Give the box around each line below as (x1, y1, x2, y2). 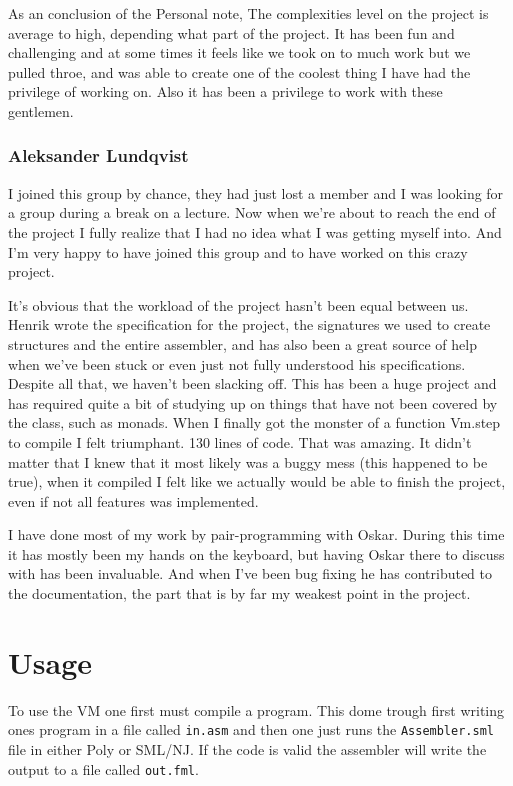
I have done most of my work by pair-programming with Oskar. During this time (8, 524, 505, 545)
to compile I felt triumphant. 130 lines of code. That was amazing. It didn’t (8, 431, 472, 452)
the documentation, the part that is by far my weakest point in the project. (8, 583, 471, 604)
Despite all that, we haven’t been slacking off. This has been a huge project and (8, 373, 497, 394)
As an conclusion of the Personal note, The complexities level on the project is (8, 3, 489, 23)
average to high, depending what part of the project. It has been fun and (8, 22, 455, 43)
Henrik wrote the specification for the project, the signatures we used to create (8, 314, 491, 335)
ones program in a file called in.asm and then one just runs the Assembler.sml (8, 719, 494, 740)
